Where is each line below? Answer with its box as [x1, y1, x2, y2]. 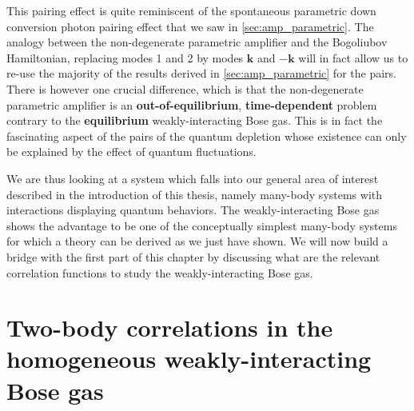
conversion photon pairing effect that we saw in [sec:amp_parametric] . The [6, 18, 374, 34]
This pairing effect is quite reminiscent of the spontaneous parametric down [6, 2, 376, 18]
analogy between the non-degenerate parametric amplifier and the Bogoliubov [6, 34, 388, 50]
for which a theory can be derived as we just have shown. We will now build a [6, 233, 388, 249]
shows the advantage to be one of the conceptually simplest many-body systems [6, 217, 397, 233]
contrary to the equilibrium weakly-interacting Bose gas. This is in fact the [6, 112, 383, 129]
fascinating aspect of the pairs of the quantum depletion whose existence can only [6, 127, 407, 144]
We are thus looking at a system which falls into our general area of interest [6, 170, 379, 186]
